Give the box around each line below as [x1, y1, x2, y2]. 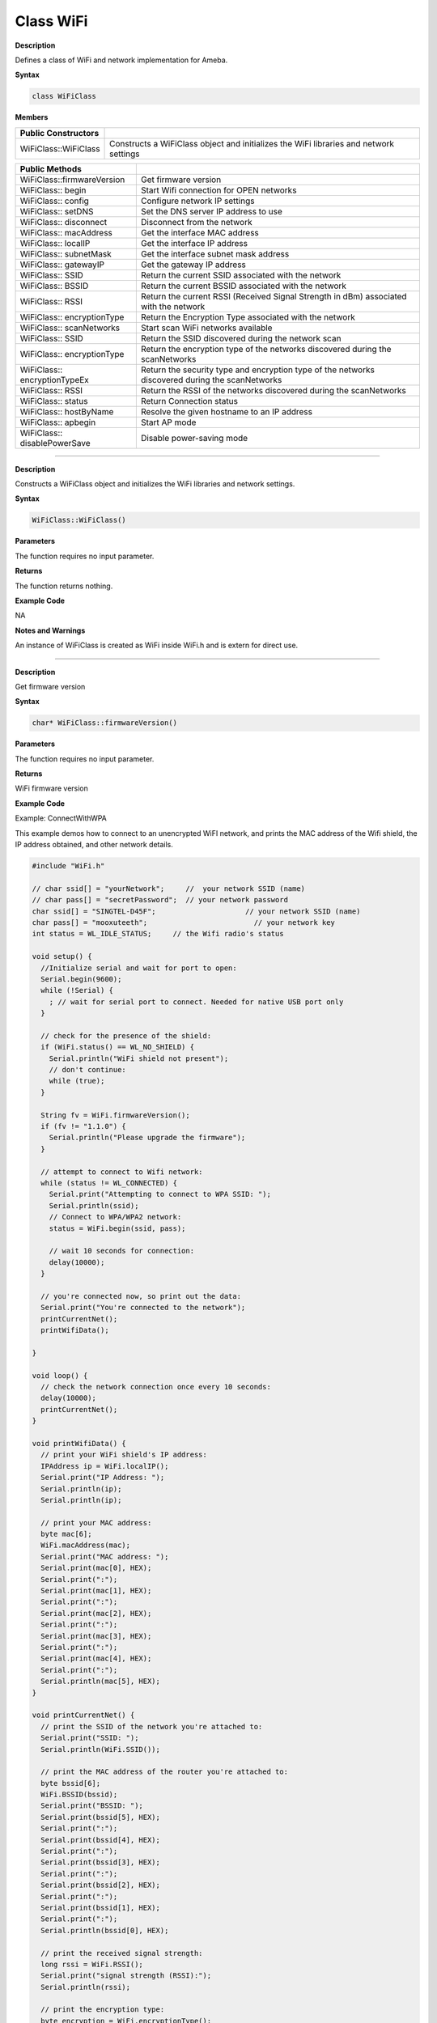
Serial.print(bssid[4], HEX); [40, 1835, 161, 1844]
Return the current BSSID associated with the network [140, 280, 347, 291]
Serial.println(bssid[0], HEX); [40, 1926, 169, 1935]
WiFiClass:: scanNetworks [19, 322, 121, 333]
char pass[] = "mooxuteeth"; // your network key [32, 918, 336, 927]
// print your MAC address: [40, 1518, 152, 1527]
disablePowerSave [19, 437, 91, 448]
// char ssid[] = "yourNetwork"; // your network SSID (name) [32, 884, 306, 893]
